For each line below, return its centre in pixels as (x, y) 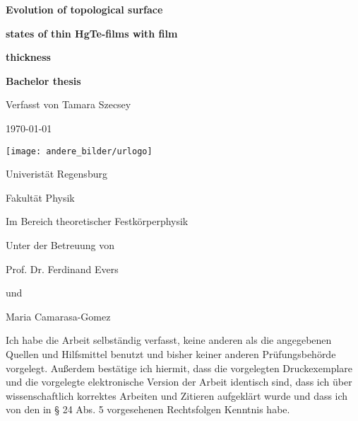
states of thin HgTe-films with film (92, 33)
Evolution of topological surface (84, 9)
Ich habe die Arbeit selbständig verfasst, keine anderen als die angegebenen (169, 340)
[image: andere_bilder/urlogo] (79, 151)
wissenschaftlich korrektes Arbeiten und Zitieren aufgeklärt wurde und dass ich (177, 395)
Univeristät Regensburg (56, 174)
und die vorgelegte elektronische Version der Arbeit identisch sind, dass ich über (179, 382)
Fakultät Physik (40, 197)
